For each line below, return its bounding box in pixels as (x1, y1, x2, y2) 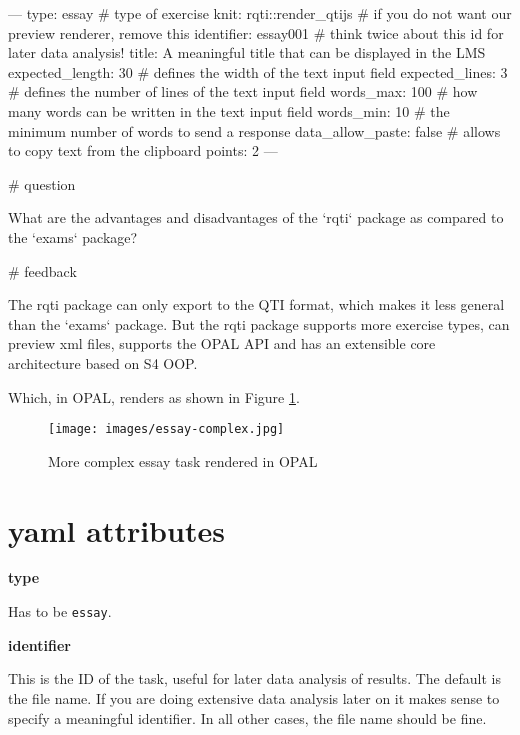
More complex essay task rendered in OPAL (48, 450, 318, 471)
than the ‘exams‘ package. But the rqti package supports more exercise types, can (8, 313, 510, 334)
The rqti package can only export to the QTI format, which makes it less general (8, 294, 505, 315)
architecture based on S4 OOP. (8, 352, 198, 373)
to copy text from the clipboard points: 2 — (8, 140, 278, 161)
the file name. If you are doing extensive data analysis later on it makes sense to (8, 687, 500, 708)
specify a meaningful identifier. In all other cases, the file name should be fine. (8, 707, 487, 728)
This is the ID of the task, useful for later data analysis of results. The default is (8, 668, 501, 689)
